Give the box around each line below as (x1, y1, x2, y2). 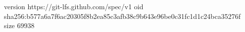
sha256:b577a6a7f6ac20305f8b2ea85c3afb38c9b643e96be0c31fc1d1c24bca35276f (4, 11, 241, 21)
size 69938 (4, 20, 35, 31)
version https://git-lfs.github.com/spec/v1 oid (4, 1, 144, 11)
